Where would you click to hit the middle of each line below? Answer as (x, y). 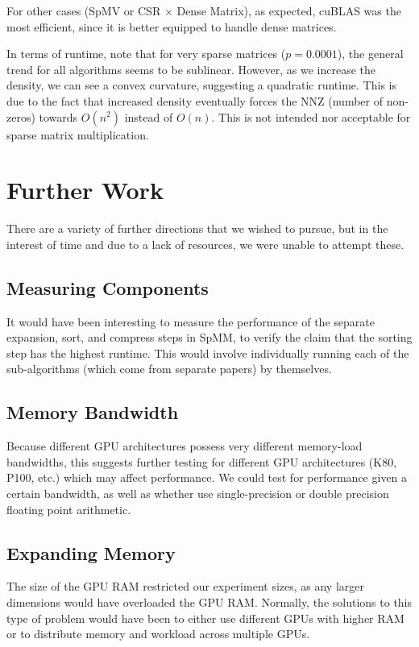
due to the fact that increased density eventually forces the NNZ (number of (195, 100)
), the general (370, 54)
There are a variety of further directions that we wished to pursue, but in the (197, 228)
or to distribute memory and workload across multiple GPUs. (158, 634)
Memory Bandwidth (93, 412)
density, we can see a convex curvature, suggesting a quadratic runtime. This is (201, 85)
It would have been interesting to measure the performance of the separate (191, 321)
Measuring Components (108, 287)
